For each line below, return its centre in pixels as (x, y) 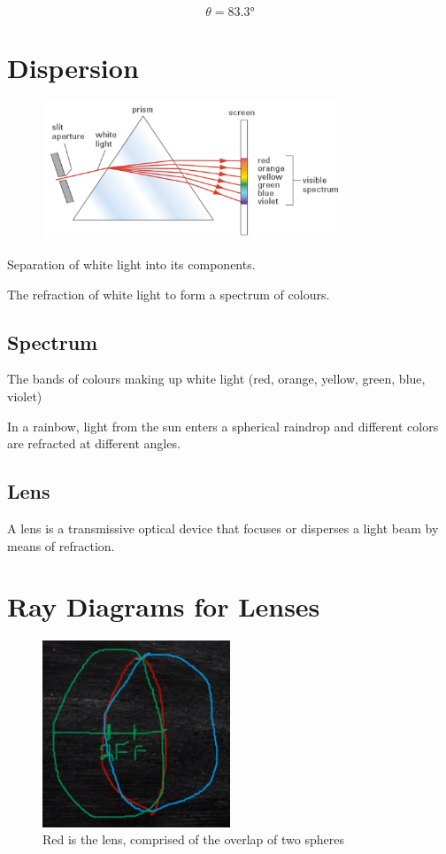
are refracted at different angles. (94, 443)
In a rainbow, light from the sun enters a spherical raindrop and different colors (223, 426)
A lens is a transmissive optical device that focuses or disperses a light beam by (223, 528)
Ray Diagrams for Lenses (164, 606)
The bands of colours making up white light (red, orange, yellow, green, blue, (216, 379)
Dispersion (73, 68)
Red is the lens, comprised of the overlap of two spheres (193, 839)
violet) (25, 396)
